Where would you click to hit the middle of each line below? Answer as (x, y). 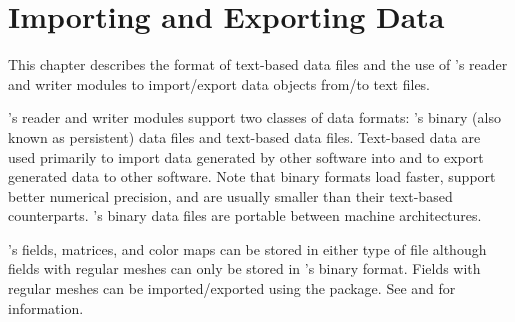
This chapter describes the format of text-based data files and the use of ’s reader (258, 64)
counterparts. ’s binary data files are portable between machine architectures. (245, 215)
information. (46, 307)
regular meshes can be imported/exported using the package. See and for (232, 288)
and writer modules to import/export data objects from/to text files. (219, 83)
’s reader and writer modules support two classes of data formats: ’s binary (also (254, 117)
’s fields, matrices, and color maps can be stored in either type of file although (247, 248)
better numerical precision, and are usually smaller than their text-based (230, 195)
